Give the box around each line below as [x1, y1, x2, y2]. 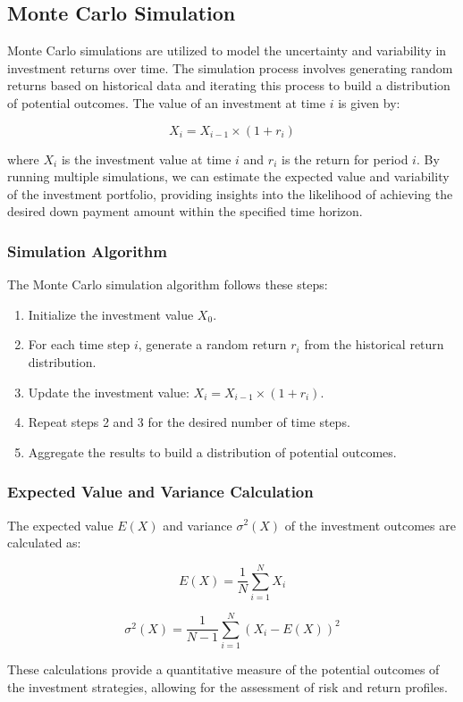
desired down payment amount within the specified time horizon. [7, 202, 363, 221]
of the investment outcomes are [284, 515, 456, 534]
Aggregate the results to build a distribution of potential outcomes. [28, 442, 397, 461]
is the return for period [281, 149, 408, 168]
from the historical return [304, 335, 444, 354]
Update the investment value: [28, 382, 189, 401]
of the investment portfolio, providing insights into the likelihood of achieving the [7, 184, 453, 203]
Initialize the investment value [28, 305, 194, 323]
